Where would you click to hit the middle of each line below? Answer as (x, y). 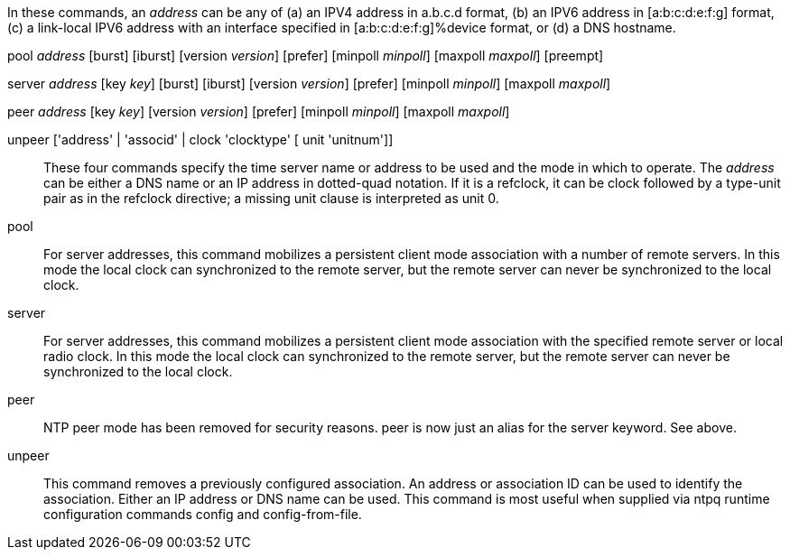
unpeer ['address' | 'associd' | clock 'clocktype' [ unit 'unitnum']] (200, 139)
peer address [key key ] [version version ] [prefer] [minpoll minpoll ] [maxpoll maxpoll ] (259, 111)
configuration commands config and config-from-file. (203, 514)
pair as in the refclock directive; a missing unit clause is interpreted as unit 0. (271, 198)
